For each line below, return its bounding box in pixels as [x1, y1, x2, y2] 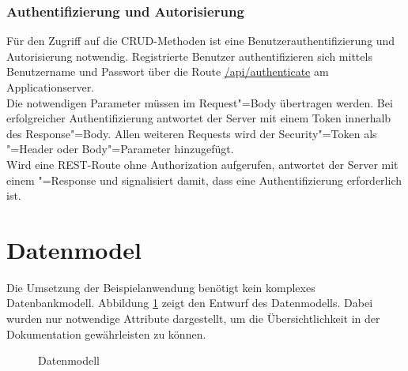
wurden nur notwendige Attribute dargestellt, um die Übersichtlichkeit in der [6, 310, 380, 327]
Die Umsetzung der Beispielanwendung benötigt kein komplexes [6, 279, 315, 295]
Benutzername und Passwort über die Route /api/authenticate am [6, 63, 329, 80]
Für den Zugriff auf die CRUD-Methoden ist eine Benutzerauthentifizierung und [6, 32, 395, 49]
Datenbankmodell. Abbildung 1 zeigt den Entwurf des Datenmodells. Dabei [6, 294, 373, 311]
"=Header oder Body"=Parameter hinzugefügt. [6, 141, 234, 157]
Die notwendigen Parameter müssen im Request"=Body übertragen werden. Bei [6, 94, 393, 111]
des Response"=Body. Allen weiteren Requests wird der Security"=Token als [6, 125, 377, 141]
